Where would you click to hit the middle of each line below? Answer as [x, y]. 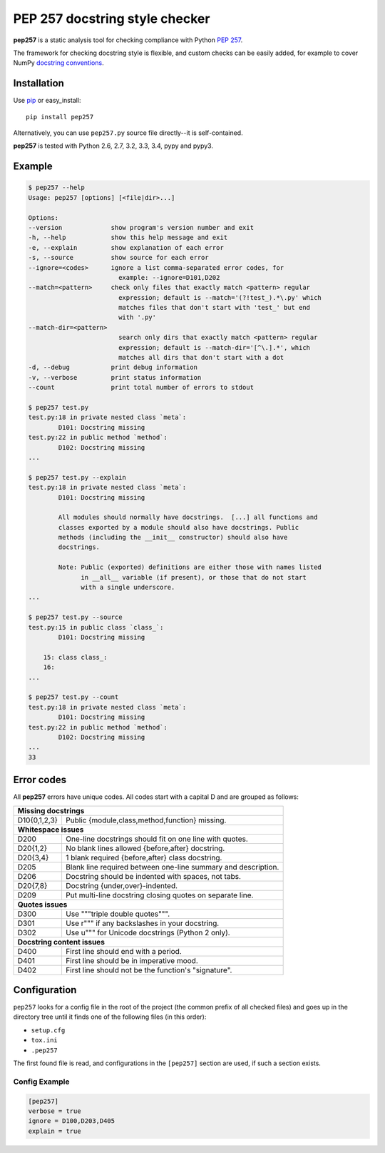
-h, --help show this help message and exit [128, 238]
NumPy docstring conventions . [58, 63]
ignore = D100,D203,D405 [72, 1121]
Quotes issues [42, 905]
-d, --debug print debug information [113, 367]
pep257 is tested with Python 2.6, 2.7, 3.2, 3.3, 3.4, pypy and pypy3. [113, 146]
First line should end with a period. [123, 951]
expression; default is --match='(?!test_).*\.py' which [220, 297]
